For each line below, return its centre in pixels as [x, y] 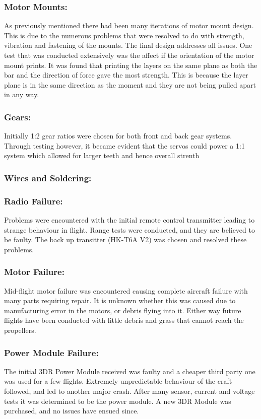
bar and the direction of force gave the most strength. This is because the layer [126, 75]
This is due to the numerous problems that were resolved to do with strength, [124, 35]
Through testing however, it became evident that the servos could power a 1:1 [124, 145]
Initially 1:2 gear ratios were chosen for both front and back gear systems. [118, 136]
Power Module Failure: [51, 352]
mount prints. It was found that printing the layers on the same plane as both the [131, 65]
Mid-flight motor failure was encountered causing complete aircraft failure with [126, 290]
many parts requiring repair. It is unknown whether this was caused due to [120, 300]
